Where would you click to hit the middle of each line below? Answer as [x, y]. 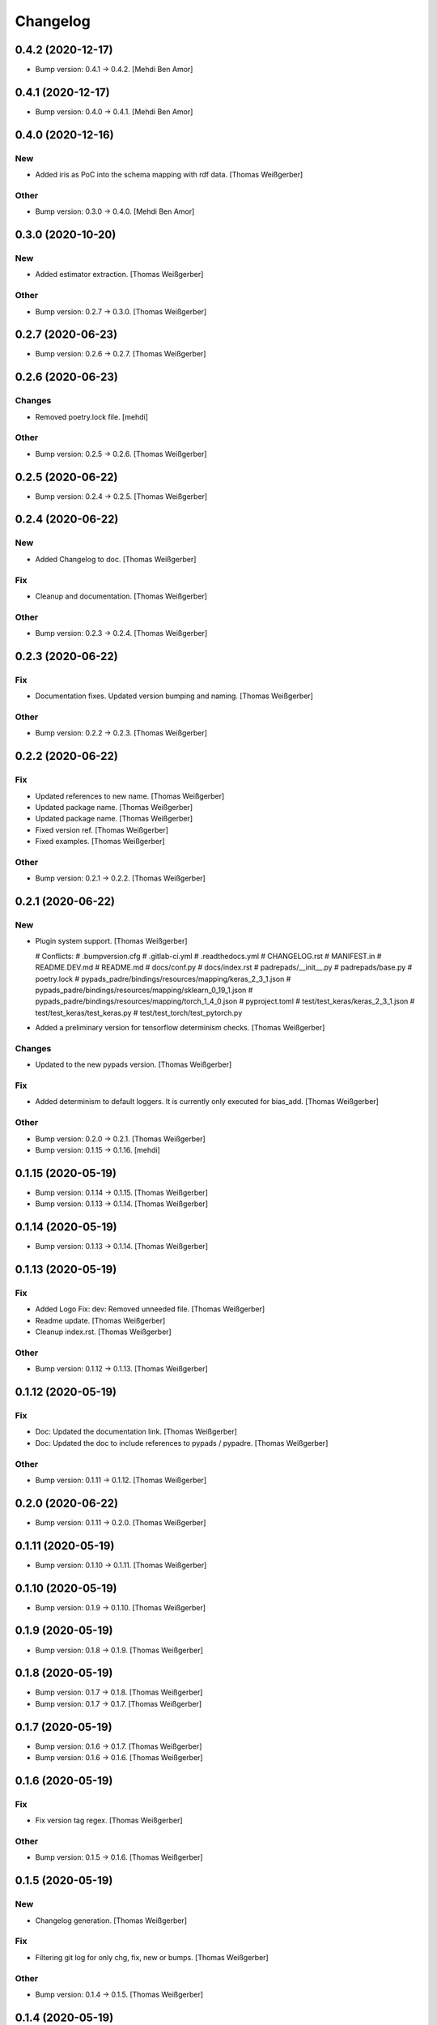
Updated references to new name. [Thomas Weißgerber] [130, 796]
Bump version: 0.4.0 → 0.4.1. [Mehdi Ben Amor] [114, 111]
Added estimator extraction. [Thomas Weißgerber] [119, 275]
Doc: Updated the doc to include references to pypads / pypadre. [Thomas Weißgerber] [182, 1443]
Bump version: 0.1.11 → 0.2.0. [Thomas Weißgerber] [121, 1522]
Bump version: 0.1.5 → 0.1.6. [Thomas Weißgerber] [119, 1857]
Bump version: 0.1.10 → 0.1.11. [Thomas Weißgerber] [121, 1565]
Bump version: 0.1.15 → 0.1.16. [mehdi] [98, 1149]
